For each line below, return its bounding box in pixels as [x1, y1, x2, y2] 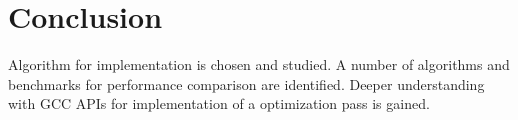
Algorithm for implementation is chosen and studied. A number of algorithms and [8, 54, 510, 75]
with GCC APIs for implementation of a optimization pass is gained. [8, 93, 430, 114]
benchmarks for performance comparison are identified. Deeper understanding [8, 73, 485, 94]
